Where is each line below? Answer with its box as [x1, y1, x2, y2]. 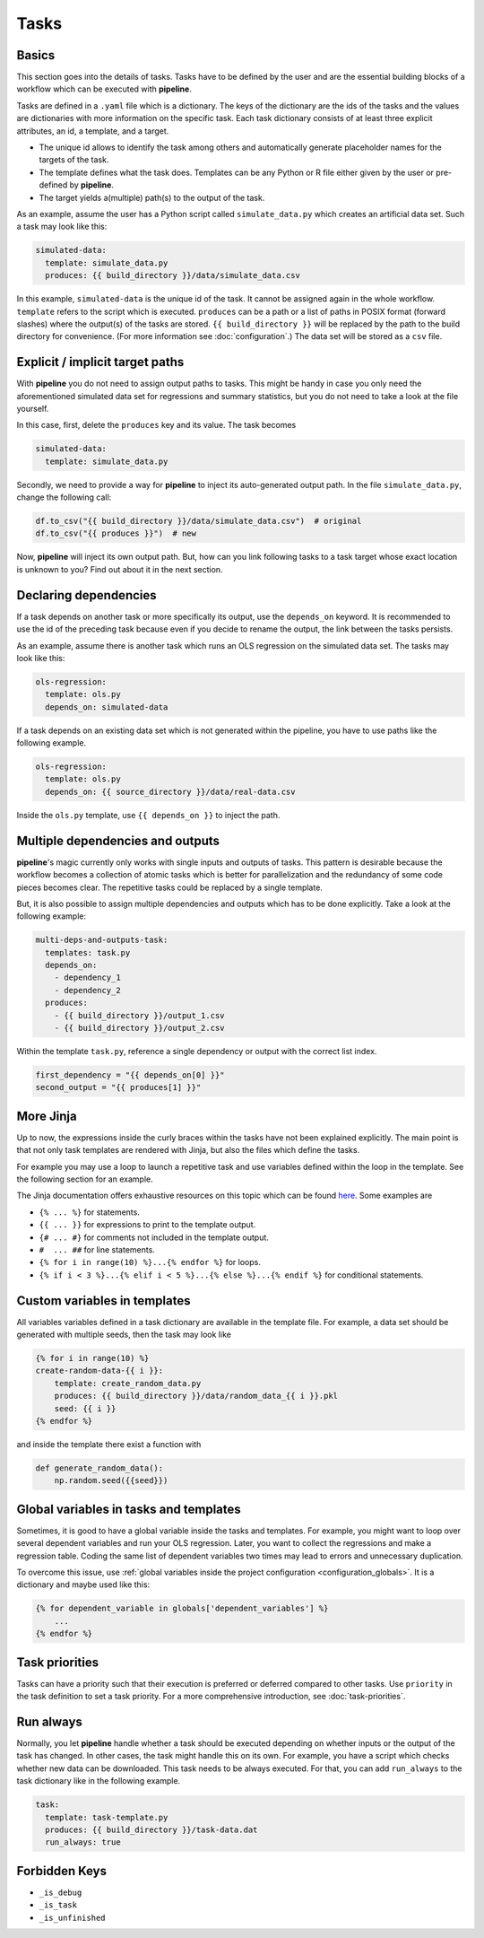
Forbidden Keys [16, 1863, 108, 1879]
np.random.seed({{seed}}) [54, 1476, 169, 1486]
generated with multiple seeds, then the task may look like [16, 1329, 232, 1340]
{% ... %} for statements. [39, 1207, 141, 1218]
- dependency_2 [54, 985, 121, 995]
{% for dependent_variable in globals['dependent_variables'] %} [35, 1603, 329, 1614]
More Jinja [16, 1108, 77, 1123]
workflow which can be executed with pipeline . [16, 83, 192, 94]
